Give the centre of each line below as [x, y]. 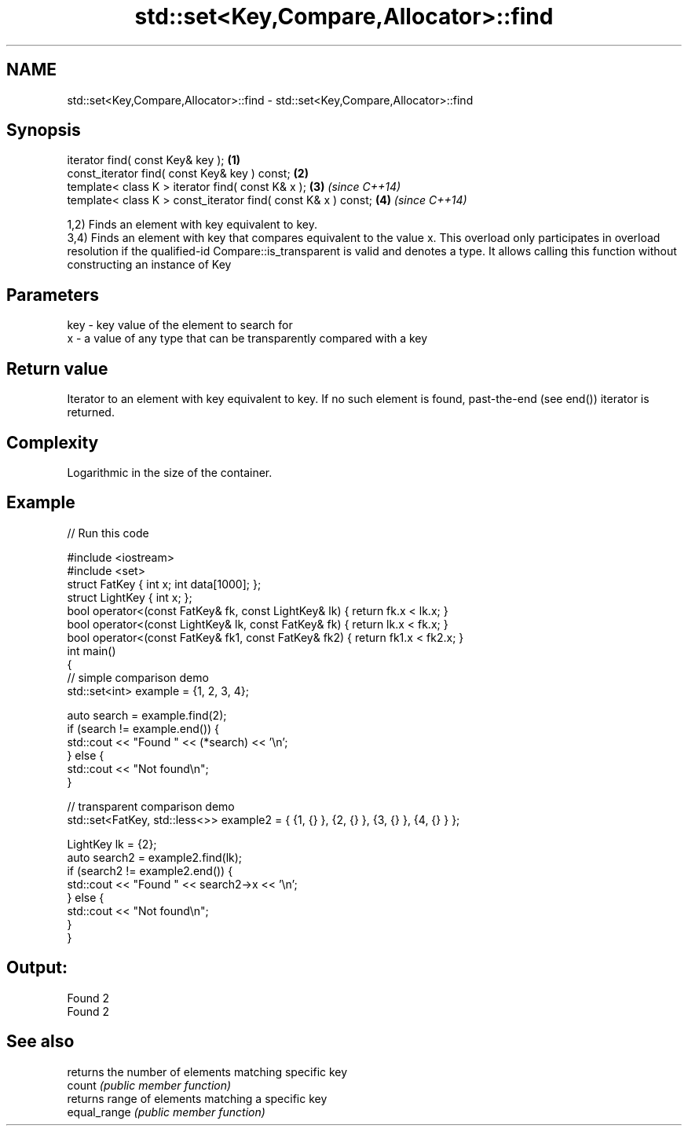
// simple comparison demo [138, 677]
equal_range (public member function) [166, 1112]
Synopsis [44, 130]
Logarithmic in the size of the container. [170, 472]
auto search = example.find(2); [147, 715]
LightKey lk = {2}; [112, 844]
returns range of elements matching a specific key [197, 1098]
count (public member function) [149, 1085]
